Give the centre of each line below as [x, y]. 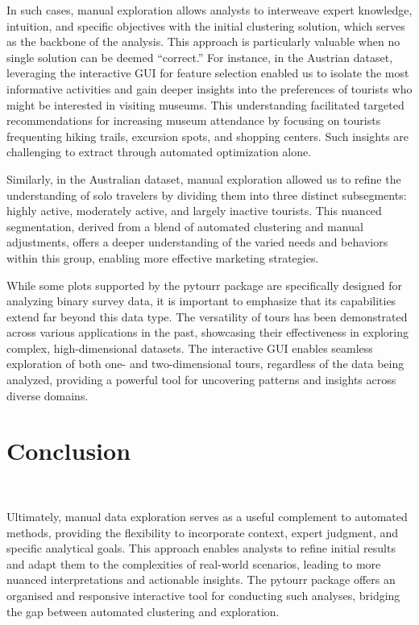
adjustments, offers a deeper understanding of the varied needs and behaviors [197, 242]
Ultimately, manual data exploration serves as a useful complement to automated [207, 516]
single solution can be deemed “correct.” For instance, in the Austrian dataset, [200, 57]
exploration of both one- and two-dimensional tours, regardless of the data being [205, 364]
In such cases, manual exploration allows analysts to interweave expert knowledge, [209, 10]
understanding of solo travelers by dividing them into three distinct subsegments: [207, 195]
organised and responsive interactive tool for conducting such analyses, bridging [203, 595]
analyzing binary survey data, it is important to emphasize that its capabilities [201, 301]
